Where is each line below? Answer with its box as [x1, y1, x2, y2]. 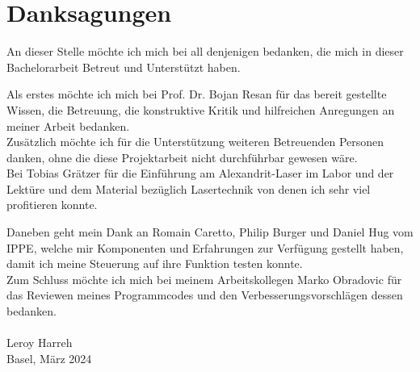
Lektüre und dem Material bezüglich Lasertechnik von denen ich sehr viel [6, 180, 371, 197]
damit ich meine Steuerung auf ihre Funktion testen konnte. [6, 255, 303, 272]
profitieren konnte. [6, 196, 98, 213]
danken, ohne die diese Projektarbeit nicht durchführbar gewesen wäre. [6, 148, 358, 165]
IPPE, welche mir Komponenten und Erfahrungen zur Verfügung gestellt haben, [6, 239, 404, 256]
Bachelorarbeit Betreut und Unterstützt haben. [6, 58, 241, 75]
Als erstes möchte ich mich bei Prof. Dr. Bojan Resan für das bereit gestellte [6, 86, 387, 102]
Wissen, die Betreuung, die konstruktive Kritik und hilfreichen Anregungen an [6, 101, 395, 118]
